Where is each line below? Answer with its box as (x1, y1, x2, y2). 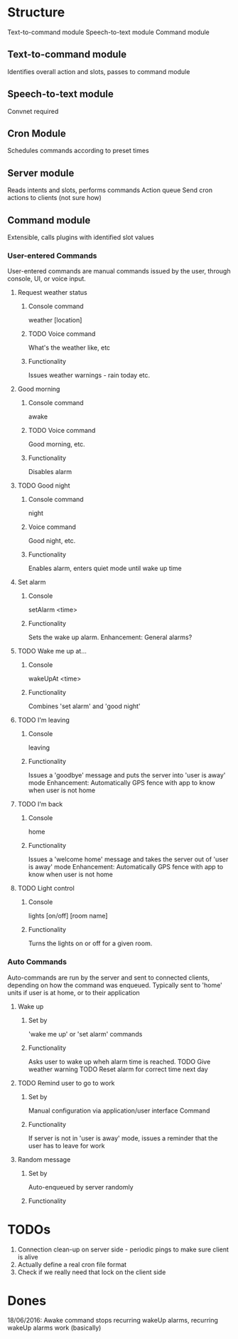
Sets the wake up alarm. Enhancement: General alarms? (28, 633, 193, 641)
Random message (17, 1155, 71, 1164)
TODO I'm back (17, 800, 63, 809)
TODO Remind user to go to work (17, 1078, 115, 1087)
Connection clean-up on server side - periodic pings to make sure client (17, 1245, 229, 1254)
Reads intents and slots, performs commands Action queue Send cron (7, 186, 213, 194)
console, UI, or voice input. (7, 275, 87, 283)
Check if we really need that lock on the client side (17, 1268, 166, 1276)
